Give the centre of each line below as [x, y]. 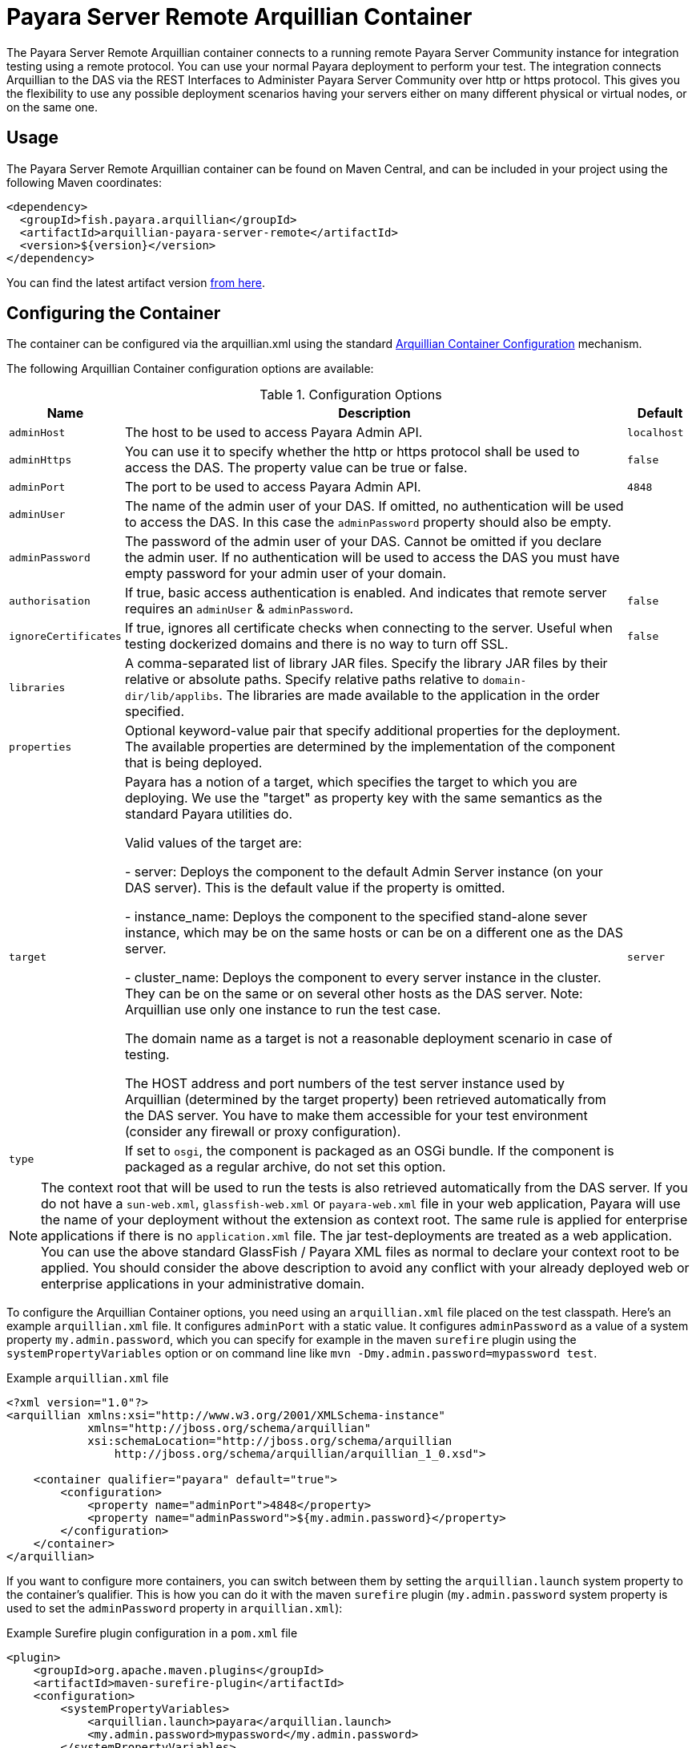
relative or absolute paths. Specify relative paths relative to [302, 680]
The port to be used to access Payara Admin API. [273, 487]
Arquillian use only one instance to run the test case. [283, 1010]
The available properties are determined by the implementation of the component [370, 747]
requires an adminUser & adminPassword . [239, 609]
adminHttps [40, 459]
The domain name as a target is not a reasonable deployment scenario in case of [368, 1039]
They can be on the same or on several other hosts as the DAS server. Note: [354, 994]
